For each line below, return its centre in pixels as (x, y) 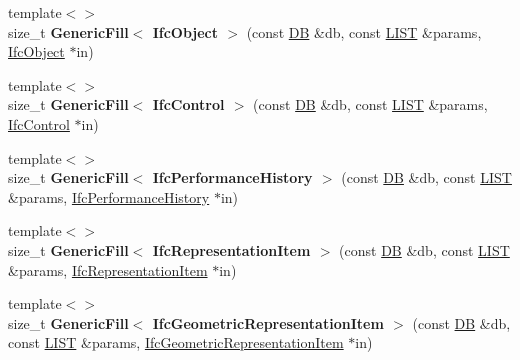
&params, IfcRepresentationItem (108, 269)
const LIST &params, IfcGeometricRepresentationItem (176, 342)
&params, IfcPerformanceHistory (109, 196)
